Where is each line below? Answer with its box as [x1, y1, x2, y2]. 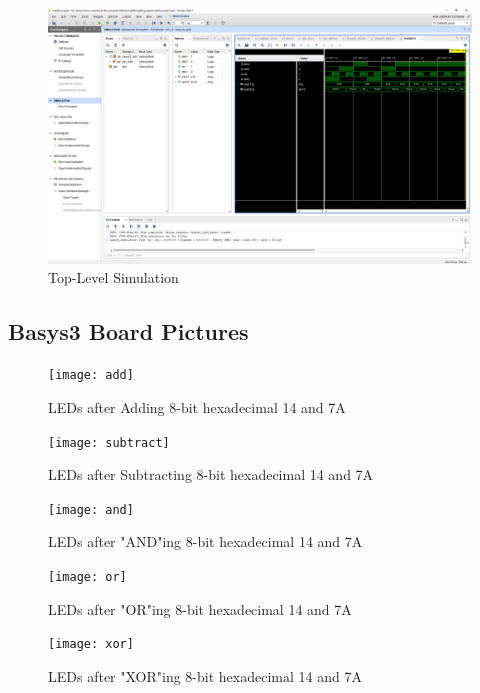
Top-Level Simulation [48, 267, 179, 288]
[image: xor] [48, 637, 134, 652]
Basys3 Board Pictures [8, 316, 249, 347]
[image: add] [48, 368, 134, 383]
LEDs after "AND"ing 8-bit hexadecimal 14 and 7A [48, 531, 363, 552]
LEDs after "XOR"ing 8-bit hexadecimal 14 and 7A [48, 665, 362, 686]
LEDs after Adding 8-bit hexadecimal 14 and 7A [48, 396, 346, 417]
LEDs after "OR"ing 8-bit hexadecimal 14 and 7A [48, 598, 352, 619]
